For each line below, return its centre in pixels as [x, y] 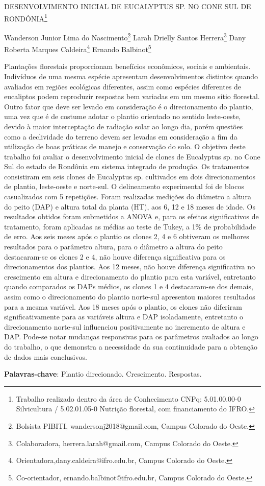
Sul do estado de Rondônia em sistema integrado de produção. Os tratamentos [127, 166]
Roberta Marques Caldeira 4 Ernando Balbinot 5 [78, 48]
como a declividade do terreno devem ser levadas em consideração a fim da [121, 136]
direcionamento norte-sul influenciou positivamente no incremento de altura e [125, 326]
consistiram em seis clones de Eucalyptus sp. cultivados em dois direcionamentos [130, 176]
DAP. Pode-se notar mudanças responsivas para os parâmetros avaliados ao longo [131, 337]
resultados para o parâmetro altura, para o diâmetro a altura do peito [113, 247]
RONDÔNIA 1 [26, 17]
